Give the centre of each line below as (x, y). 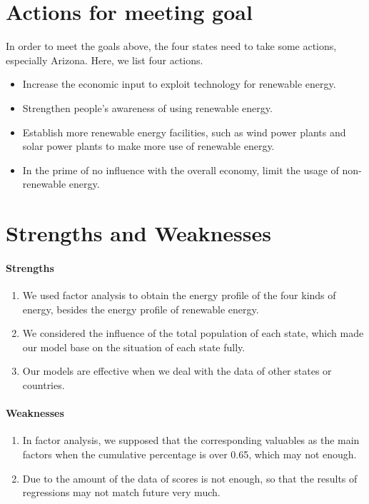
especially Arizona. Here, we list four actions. (105, 60)
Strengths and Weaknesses (138, 233)
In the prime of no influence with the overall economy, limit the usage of (181, 170)
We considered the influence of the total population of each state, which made (193, 333)
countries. (44, 385)
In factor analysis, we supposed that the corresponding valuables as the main (191, 440)
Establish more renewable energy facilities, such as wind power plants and (184, 132)
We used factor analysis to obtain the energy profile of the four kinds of (179, 295)
